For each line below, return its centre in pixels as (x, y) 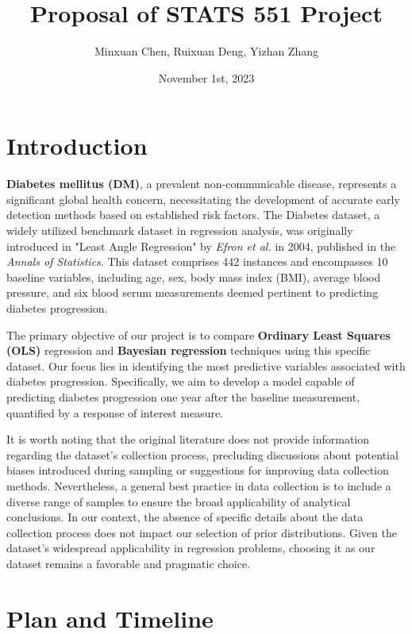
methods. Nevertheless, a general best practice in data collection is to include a (199, 485)
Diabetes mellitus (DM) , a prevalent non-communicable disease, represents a (202, 184)
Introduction (77, 146)
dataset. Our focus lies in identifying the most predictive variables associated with (206, 365)
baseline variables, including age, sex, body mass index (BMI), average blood (194, 277)
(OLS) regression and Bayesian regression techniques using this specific (189, 350)
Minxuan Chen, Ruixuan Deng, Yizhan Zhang (206, 51)
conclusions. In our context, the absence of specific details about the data (185, 517)
